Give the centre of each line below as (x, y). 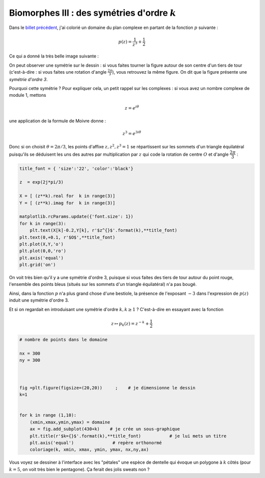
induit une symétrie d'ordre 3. (39, 300)
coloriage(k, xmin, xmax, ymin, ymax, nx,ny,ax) (89, 450)
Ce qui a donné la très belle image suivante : (54, 56)
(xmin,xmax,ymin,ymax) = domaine (70, 422)
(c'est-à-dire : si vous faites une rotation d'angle (58, 72)
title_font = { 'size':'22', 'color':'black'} (76, 169)
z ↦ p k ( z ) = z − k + (130, 324)
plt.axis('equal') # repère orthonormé (96, 443)
